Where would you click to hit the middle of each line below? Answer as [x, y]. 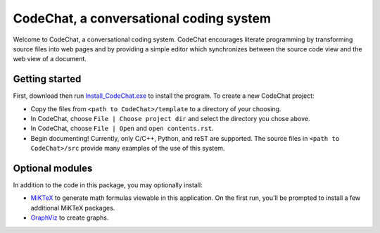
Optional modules [53, 168]
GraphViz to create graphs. [70, 218]
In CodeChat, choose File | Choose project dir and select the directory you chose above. [170, 119]
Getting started [47, 79]
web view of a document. [50, 59]
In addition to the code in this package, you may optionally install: [108, 185]
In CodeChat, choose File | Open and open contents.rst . [122, 128]
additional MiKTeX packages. [73, 208]
